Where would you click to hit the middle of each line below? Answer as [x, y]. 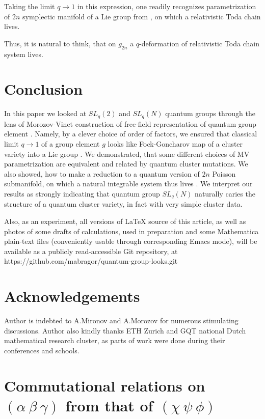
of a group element [71, 143]
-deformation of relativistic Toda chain [199, 43]
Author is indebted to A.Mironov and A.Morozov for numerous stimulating [121, 320]
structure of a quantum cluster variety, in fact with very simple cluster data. [123, 204]
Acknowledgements [72, 296]
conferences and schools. [42, 350]
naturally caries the [225, 193]
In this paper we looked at [45, 113]
